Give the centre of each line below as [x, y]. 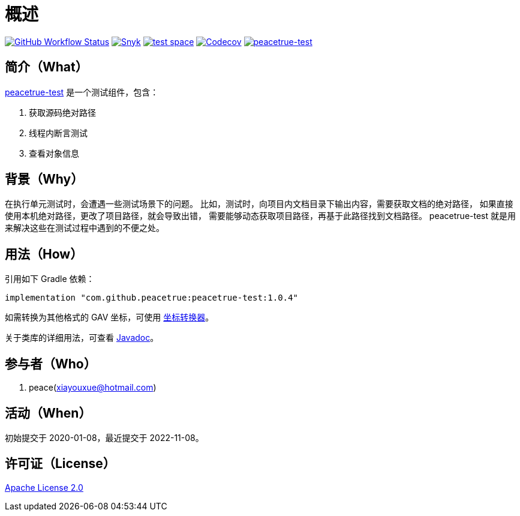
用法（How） [44, 254]
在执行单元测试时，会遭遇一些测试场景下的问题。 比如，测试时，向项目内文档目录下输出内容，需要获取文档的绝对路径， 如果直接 [259, 204]
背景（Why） [44, 179]
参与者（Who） [51, 364]
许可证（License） [60, 464]
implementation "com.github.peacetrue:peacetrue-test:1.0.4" [151, 298]
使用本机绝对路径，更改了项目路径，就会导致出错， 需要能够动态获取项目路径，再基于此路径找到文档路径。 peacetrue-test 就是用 [261, 216]
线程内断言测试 [58, 133]
